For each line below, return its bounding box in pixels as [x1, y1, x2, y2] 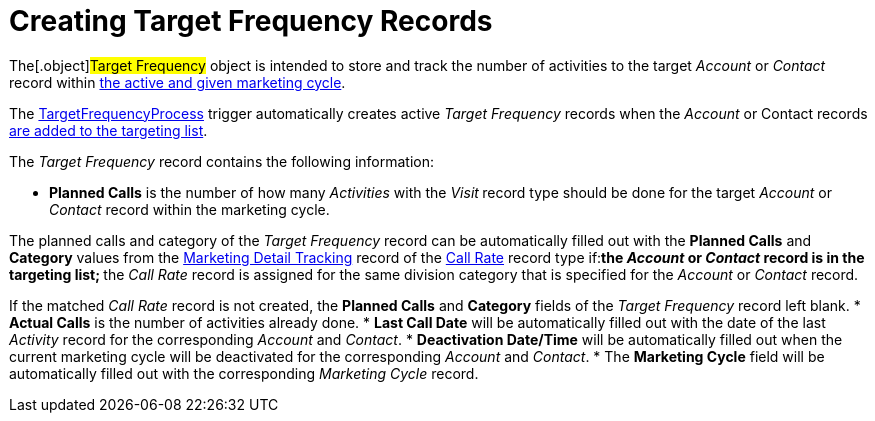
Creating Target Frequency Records [9, 4, 493, 38]
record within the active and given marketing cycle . [9, 73, 346, 91]
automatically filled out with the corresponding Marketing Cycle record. [9, 364, 479, 382]
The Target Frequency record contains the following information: [9, 152, 435, 170]
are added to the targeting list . [9, 121, 208, 139]
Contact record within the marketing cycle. [49, 200, 330, 218]
